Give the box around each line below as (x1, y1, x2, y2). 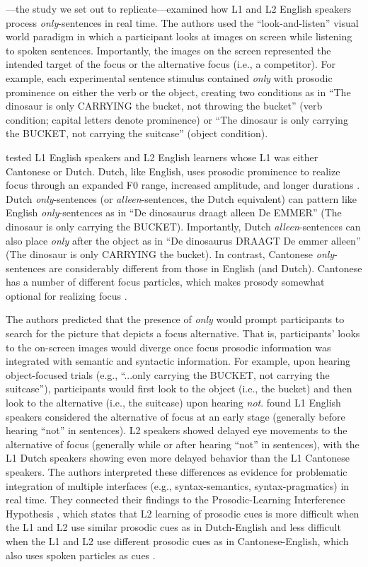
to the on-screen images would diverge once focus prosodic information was (6, 339, 331, 354)
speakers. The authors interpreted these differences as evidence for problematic (6, 464, 347, 479)
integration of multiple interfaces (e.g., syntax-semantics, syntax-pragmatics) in (6, 478, 350, 493)
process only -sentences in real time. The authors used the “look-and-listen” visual (6, 15, 359, 30)
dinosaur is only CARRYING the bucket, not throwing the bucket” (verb (6, 98, 323, 113)
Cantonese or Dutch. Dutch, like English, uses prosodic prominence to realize (6, 163, 340, 178)
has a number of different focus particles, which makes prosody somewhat (6, 274, 325, 289)
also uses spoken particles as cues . (6, 547, 156, 562)
